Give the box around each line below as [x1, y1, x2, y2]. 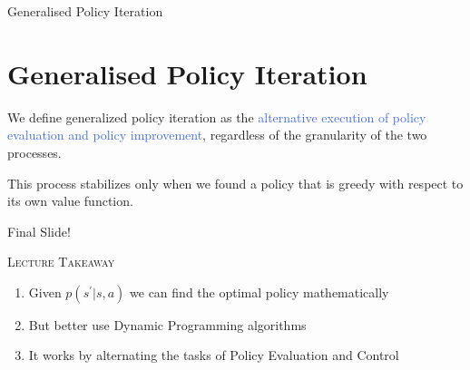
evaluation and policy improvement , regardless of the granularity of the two [7, 125, 427, 144]
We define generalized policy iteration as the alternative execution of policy [7, 107, 426, 126]
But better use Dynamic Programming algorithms [28, 315, 307, 334]
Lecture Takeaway [7, 252, 115, 271]
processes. [7, 142, 62, 161]
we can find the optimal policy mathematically [130, 282, 389, 301]
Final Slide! [7, 221, 71, 240]
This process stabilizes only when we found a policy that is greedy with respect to [7, 173, 464, 192]
